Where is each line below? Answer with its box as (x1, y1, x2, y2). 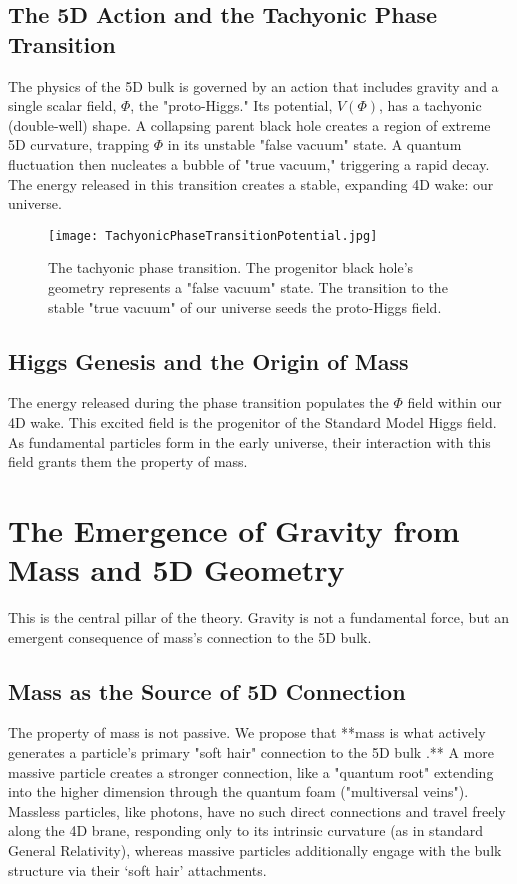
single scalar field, (8, 95, 117, 116)
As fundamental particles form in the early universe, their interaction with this (8, 431, 491, 452)
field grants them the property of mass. (8, 451, 248, 472)
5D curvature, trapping (8, 134, 150, 155)
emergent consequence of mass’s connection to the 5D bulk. (8, 626, 372, 647)
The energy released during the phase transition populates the (8, 392, 389, 413)
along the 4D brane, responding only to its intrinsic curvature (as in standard (8, 820, 483, 841)
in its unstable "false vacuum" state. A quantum (167, 134, 462, 155)
